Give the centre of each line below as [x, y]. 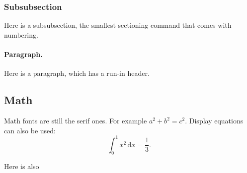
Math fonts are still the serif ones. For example [76, 120]
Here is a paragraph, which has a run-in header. [77, 73]
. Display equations [214, 120]
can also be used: [30, 130]
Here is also [22, 166]
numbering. [21, 34]
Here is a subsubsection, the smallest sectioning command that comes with [118, 25]
